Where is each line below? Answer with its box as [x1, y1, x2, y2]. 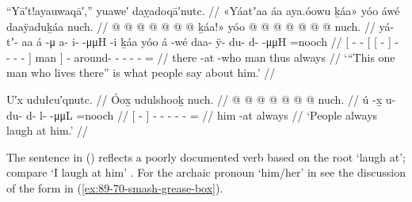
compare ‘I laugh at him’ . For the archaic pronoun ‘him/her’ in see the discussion [6, 164, 406, 181]
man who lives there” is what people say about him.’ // [6, 64, 276, 81]
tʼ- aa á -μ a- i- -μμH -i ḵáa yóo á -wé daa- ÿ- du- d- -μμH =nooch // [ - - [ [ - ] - [6, 33, 399, 50]
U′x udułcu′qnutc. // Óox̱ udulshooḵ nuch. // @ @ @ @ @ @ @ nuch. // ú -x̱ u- [6, 90, 396, 107]
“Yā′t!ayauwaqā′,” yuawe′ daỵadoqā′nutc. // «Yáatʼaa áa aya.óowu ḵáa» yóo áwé [6, 2, 400, 18]
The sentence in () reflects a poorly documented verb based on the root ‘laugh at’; [6, 148, 406, 165]
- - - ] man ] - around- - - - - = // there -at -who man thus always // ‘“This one [6, 48, 395, 65]
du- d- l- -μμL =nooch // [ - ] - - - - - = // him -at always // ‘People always [6, 106, 378, 123]
